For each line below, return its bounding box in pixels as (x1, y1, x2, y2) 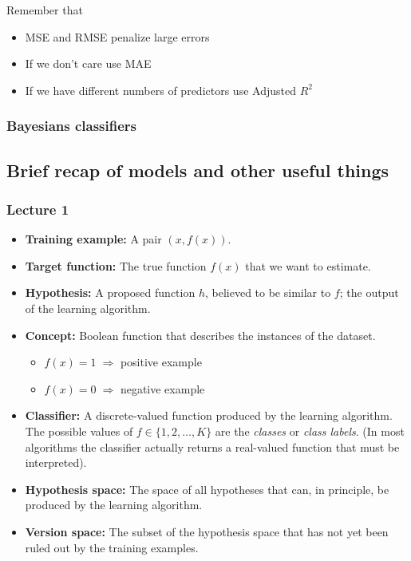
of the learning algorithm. (25, 300, 151, 316)
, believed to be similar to (204, 284, 331, 301)
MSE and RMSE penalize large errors (25, 28, 210, 45)
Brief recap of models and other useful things (6, 157, 389, 182)
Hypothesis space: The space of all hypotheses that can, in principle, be (25, 480, 389, 497)
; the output (339, 284, 399, 301)
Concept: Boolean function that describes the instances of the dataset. (25, 326, 376, 343)
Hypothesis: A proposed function (25, 284, 196, 301)
